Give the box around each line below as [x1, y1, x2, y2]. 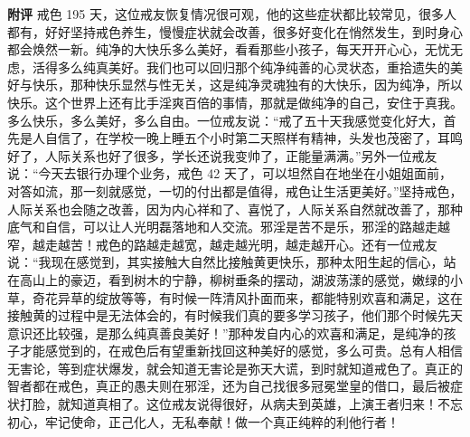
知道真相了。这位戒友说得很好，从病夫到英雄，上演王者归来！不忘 [70, 394, 463, 413]
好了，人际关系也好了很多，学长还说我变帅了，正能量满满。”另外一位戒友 [7, 146, 437, 165]
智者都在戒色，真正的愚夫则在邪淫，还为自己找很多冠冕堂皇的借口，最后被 [7, 376, 450, 395]
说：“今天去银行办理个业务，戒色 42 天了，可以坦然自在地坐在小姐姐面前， [7, 164, 452, 183]
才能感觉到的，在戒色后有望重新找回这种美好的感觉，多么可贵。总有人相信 [19, 341, 463, 360]
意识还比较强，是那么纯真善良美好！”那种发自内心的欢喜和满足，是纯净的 [7, 323, 444, 342]
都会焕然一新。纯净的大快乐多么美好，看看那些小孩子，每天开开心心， [7, 40, 425, 59]
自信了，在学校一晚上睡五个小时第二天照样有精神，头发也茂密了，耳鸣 [44, 128, 463, 147]
